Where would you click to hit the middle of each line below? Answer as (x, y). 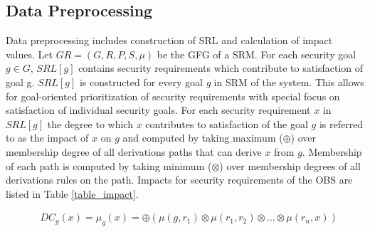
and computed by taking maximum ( (203, 138)
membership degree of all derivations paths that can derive (134, 151)
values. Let (29, 54)
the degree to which (90, 123)
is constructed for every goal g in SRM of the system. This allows (222, 81)
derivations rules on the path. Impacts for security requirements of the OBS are (179, 180)
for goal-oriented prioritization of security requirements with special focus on (173, 96)
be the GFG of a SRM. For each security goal (257, 54)
